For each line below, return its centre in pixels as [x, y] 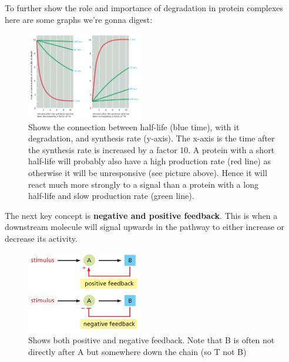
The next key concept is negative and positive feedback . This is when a [141, 215]
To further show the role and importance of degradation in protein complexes [144, 8]
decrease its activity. [41, 238]
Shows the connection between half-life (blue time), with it [134, 126]
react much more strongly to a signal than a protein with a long [143, 184]
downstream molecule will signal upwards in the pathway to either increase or [145, 227]
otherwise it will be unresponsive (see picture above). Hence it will [148, 172]
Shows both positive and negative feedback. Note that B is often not [152, 340]
